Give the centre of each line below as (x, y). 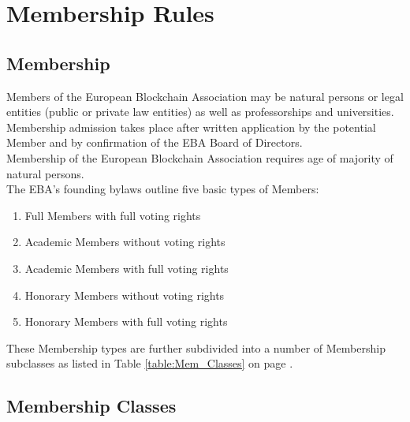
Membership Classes (91, 406)
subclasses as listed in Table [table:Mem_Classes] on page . (150, 363)
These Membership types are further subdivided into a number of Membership (196, 347)
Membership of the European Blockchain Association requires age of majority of (200, 157)
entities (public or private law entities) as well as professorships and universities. (200, 112)
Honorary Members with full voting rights (126, 321)
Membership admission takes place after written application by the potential (191, 127)
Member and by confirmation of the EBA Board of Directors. (155, 142)
